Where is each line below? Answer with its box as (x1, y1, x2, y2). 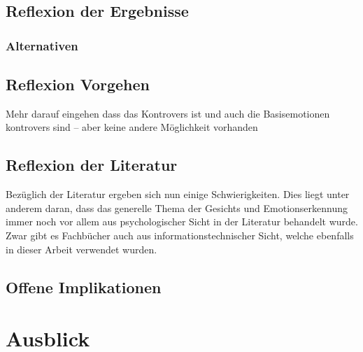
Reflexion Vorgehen (6, 73, 150, 95)
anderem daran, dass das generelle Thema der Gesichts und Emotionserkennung (6, 200, 348, 215)
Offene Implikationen (6, 276, 162, 297)
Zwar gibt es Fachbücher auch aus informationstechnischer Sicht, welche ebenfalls (6, 228, 354, 242)
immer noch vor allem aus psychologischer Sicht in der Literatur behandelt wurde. (6, 214, 358, 229)
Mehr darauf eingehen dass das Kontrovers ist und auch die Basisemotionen (6, 106, 330, 120)
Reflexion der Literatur (6, 154, 178, 176)
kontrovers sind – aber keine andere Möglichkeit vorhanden (6, 120, 258, 134)
